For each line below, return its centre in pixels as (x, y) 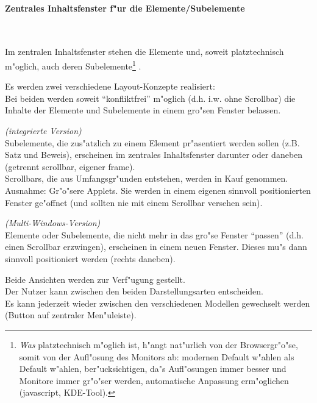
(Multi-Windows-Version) (53, 223)
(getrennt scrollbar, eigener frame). (70, 166)
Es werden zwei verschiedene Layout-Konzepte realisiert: (110, 86)
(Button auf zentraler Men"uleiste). (71, 315)
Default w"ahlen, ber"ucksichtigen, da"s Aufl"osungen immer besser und (153, 369)
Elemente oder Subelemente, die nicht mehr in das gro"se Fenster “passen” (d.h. (154, 234)
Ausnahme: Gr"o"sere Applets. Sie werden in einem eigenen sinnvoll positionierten (158, 190)
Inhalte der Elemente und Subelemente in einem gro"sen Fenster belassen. (143, 110)
